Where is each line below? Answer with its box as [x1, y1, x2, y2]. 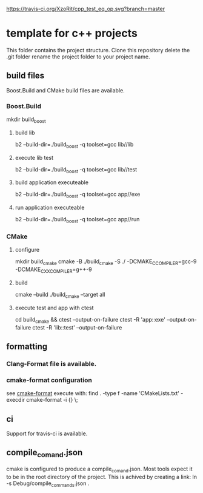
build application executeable [15, 179, 89, 186]
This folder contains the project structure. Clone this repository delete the [6, 46, 190, 53]
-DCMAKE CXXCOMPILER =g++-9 [15, 266, 92, 274]
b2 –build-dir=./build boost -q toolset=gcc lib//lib [15, 140, 134, 150]
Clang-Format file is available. [6, 359, 97, 368]
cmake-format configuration [6, 376, 92, 384]
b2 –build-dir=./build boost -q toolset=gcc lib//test [15, 165, 138, 174]
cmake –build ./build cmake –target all [15, 291, 105, 300]
